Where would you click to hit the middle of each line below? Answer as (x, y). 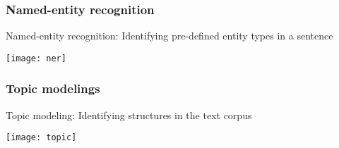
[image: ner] (36, 58)
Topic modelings (53, 88)
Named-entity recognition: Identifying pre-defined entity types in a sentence (169, 36)
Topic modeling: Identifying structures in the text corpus (129, 115)
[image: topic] (41, 138)
